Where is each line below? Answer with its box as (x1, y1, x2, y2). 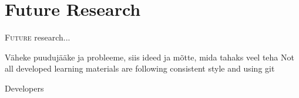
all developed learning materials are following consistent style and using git (5, 62, 275, 75)
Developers (5, 82, 44, 94)
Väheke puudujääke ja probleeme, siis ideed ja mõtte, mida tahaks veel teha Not (5, 50, 294, 63)
